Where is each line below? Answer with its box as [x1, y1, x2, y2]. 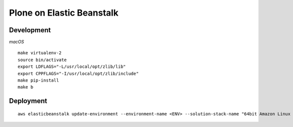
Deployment [9, 97, 47, 105]
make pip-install [18, 78, 59, 83]
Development [9, 26, 51, 34]
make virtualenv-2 [18, 50, 62, 56]
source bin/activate [18, 57, 67, 63]
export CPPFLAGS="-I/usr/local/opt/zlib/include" [18, 71, 139, 76]
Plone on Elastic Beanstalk [9, 7, 119, 18]
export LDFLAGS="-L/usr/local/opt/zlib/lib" [18, 64, 126, 69]
